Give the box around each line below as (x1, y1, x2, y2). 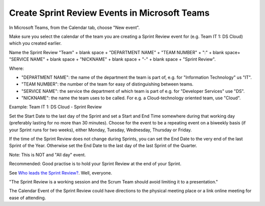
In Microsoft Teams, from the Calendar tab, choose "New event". (9, 25, 140, 30)
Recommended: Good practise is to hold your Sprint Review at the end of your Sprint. (9, 161, 182, 167)
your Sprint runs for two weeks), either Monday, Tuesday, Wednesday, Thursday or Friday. (9, 127, 192, 133)
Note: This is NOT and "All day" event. (9, 151, 86, 157)
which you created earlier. (9, 40, 62, 46)
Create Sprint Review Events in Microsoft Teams (9, 7, 210, 18)
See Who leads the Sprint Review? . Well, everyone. (9, 170, 112, 176)
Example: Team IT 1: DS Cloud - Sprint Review (9, 104, 102, 110)
